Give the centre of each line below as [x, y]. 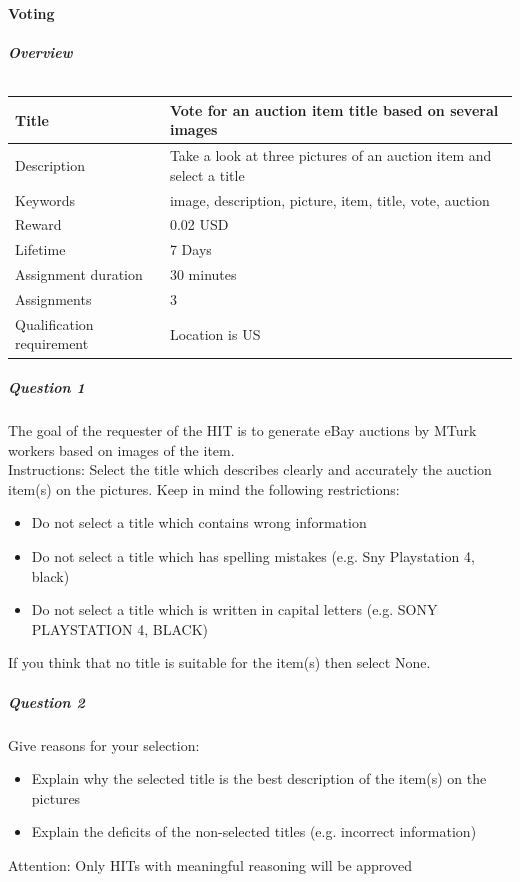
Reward [38, 224]
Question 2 [46, 701]
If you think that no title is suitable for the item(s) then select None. [219, 662]
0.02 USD [199, 224]
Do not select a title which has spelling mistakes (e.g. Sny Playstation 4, [253, 556]
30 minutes [203, 274]
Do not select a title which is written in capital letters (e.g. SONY [234, 609]
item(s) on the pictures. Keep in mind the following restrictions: [204, 488]
